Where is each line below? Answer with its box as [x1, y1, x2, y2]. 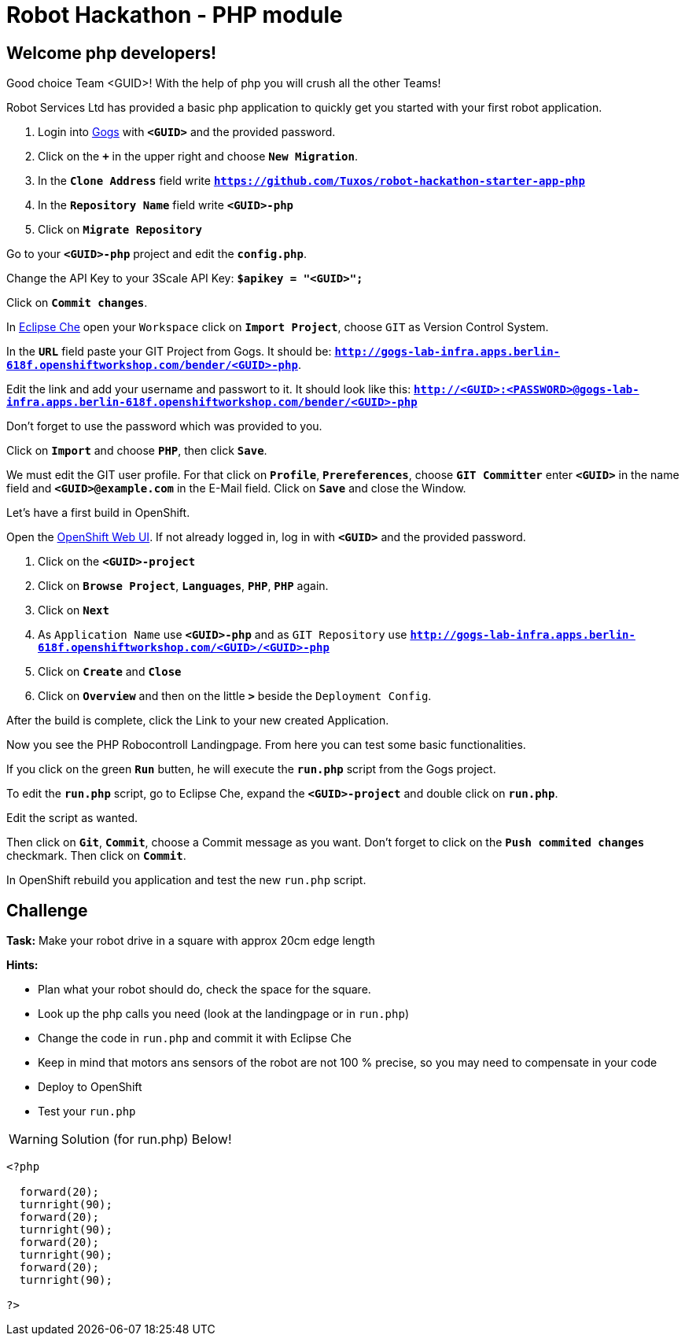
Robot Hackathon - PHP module [6, 2, 343, 28]
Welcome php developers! [6, 42, 217, 63]
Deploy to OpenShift [38, 1080, 142, 1094]
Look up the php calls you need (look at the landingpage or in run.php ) [38, 1007, 410, 1021]
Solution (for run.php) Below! [61, 1131, 232, 1148]
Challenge [6, 900, 88, 920]
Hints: [6, 958, 39, 972]
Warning [9, 1131, 58, 1148]
